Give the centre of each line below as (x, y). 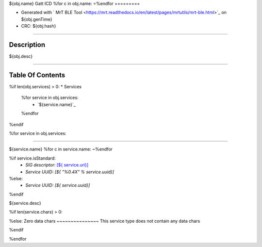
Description (27, 44)
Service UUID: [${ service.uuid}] (58, 185)
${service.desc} (25, 203)
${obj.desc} (21, 56)
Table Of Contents (37, 75)
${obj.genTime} (37, 19)
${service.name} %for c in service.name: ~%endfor (61, 149)
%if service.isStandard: (32, 158)
